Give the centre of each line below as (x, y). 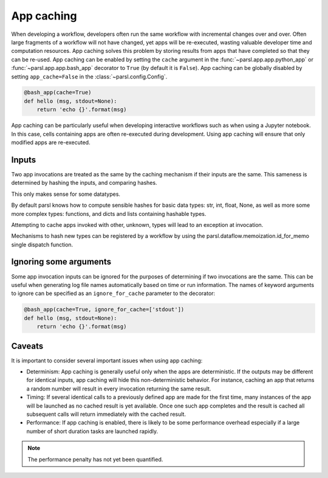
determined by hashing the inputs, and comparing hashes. (84, 183)
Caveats (27, 346)
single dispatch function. (42, 244)
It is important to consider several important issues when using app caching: (107, 360)
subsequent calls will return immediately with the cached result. (106, 414)
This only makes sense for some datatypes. (66, 194)
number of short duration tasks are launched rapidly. (92, 431)
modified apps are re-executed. (51, 142)
